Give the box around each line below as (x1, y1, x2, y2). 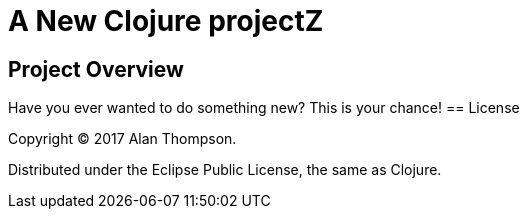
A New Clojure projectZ (8, 4, 324, 38)
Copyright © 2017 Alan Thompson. (8, 130, 237, 148)
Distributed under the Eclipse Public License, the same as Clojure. (8, 161, 442, 179)
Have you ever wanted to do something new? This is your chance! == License (8, 99, 520, 117)
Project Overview (8, 56, 184, 82)
